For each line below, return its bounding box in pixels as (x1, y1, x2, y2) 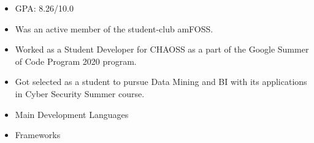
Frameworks (15, 128, 61, 141)
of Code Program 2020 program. (15, 54, 137, 67)
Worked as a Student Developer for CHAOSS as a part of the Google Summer (15, 43, 309, 56)
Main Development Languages (15, 108, 129, 120)
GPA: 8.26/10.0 (15, 2, 74, 14)
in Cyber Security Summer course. (15, 87, 145, 100)
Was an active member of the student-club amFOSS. (15, 22, 213, 35)
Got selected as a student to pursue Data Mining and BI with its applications (15, 75, 307, 88)
